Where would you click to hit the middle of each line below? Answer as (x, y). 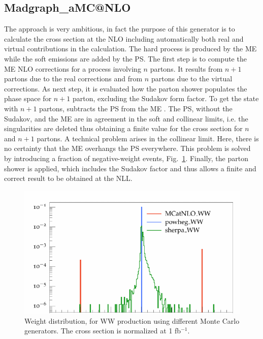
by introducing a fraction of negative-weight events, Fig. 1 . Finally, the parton (126, 158)
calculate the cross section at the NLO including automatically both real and (124, 38)
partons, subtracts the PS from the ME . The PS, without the (136, 108)
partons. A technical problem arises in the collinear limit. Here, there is (148, 138)
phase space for (28, 98)
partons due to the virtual (192, 79)
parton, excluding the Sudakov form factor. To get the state (166, 98)
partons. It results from (186, 68)
